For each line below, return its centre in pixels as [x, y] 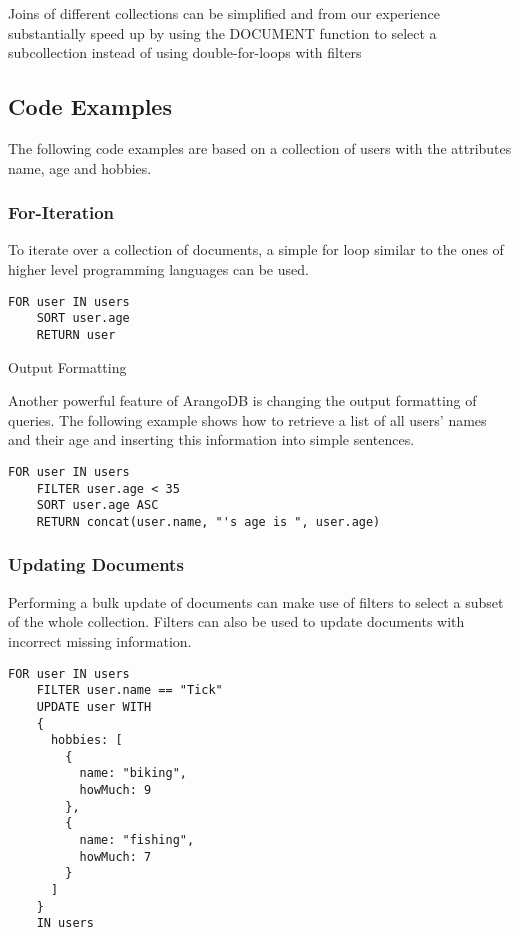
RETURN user [76, 334]
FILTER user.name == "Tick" [129, 690]
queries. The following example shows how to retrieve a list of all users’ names [247, 419]
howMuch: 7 [115, 856]
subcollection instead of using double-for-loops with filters [185, 52]
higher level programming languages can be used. [158, 268]
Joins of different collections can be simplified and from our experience [224, 13]
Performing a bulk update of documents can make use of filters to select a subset [256, 601]
